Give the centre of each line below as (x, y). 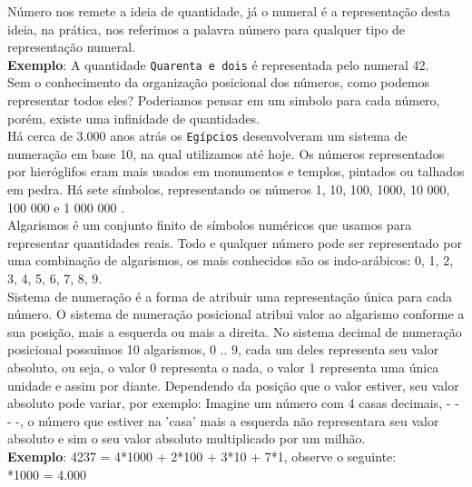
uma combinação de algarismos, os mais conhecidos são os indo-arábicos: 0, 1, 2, (231, 260)
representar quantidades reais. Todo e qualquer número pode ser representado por (235, 242)
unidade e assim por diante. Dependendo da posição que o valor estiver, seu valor (233, 385)
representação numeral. (71, 47)
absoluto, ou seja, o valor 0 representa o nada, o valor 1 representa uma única (223, 367)
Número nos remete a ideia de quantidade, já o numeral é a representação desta (229, 11)
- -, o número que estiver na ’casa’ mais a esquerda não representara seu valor (223, 420)
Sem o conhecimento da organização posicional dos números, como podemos (219, 82)
